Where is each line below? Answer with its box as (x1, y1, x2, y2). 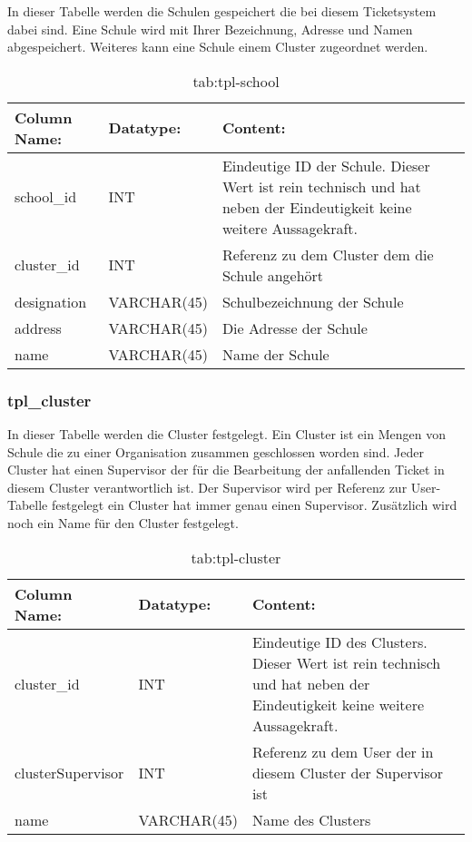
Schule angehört (221, 264, 324, 286)
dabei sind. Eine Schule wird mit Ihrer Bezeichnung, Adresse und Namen (7, 19, 413, 38)
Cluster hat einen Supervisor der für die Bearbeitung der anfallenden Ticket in (7, 460, 445, 479)
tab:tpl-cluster (191, 546, 281, 568)
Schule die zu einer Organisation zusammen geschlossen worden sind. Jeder (7, 442, 424, 461)
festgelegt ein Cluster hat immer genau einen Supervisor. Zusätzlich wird (51, 495, 457, 514)
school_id (15, 186, 77, 208)
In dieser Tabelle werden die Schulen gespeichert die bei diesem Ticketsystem (7, 2, 437, 20)
